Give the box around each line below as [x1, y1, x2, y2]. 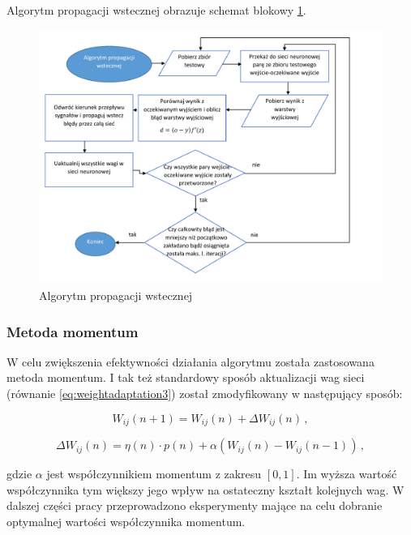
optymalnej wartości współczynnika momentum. [6, 512, 246, 529]
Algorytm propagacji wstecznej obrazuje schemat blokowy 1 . [6, 2, 306, 18]
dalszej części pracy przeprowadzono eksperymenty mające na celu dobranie [6, 497, 383, 514]
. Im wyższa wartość [296, 465, 397, 482]
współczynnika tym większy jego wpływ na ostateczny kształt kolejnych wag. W [6, 481, 405, 498]
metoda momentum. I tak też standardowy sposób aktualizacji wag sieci [6, 369, 365, 386]
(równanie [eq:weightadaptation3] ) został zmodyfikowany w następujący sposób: [6, 385, 403, 402]
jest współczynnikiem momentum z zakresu [46, 465, 262, 482]
